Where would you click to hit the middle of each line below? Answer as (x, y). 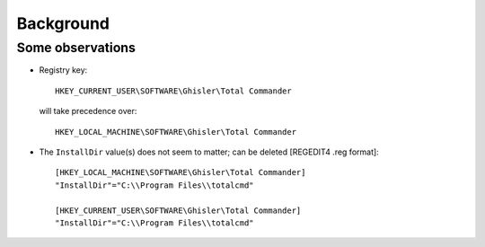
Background (63, 23)
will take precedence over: (88, 111)
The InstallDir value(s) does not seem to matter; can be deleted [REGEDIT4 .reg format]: (209, 152)
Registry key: (63, 70)
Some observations (76, 48)
